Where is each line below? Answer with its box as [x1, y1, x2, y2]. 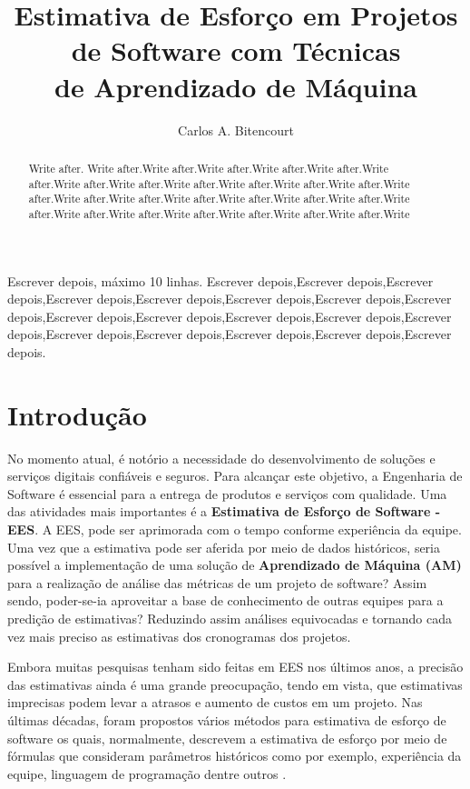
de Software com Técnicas [71, 32, 401, 69]
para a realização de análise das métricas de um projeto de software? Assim [7, 573, 427, 592]
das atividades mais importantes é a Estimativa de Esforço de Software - [7, 502, 441, 521]
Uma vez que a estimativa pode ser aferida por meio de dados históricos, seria [7, 537, 440, 556]
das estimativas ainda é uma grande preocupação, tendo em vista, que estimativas [7, 674, 463, 694]
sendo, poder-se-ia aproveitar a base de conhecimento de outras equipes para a [7, 591, 444, 610]
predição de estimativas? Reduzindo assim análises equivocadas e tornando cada [7, 608, 452, 627]
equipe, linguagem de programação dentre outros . [7, 764, 287, 783]
